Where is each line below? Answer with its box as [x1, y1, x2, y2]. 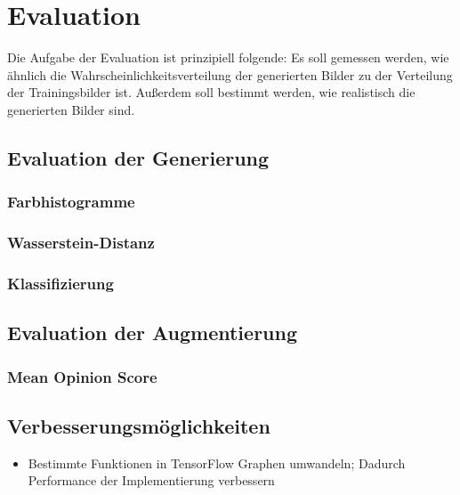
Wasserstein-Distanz [7, 231, 155, 254]
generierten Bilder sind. [7, 100, 135, 118]
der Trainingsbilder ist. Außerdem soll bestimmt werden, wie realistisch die [7, 83, 416, 101]
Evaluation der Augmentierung [7, 319, 298, 346]
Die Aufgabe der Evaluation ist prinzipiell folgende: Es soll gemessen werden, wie [7, 48, 449, 67]
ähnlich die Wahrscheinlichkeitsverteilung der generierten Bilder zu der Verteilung [7, 65, 453, 84]
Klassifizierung [7, 272, 114, 294]
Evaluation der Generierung [7, 143, 270, 171]
